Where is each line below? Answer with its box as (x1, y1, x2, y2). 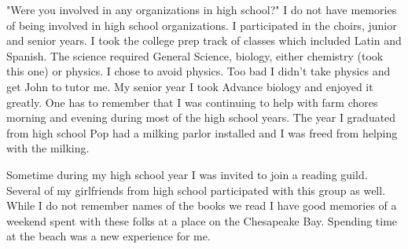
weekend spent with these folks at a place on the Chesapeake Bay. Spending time (6, 212, 398, 229)
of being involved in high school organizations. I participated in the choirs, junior (6, 16, 397, 33)
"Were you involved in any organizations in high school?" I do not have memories (6, 2, 397, 17)
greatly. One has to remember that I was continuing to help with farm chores (6, 93, 378, 110)
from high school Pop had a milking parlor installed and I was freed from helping (6, 124, 398, 141)
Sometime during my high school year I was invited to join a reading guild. (6, 166, 368, 182)
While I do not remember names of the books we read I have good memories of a (6, 197, 397, 214)
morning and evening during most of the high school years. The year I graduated (6, 109, 396, 126)
